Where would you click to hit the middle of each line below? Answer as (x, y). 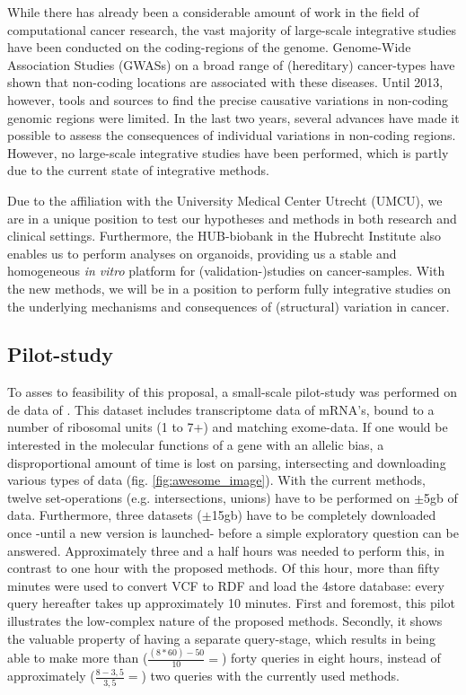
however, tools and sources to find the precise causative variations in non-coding (228, 99)
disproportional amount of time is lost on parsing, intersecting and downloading (227, 462)
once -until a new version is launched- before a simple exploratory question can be (233, 533)
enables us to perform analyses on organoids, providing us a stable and (202, 253)
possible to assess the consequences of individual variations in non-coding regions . (232, 135)
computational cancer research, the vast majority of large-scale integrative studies (232, 29)
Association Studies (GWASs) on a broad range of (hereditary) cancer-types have (231, 64)
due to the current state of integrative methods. (138, 170)
